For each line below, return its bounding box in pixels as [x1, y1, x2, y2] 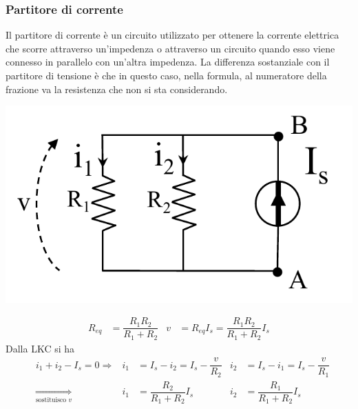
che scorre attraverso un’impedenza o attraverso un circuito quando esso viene [6, 41, 335, 55]
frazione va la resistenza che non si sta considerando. [6, 81, 228, 96]
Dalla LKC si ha [6, 341, 75, 355]
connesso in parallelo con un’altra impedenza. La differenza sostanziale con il [6, 54, 330, 69]
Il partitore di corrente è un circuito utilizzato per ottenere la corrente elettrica [6, 28, 339, 42]
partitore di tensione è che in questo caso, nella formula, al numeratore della [6, 68, 327, 82]
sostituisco [36, 396, 67, 403]
